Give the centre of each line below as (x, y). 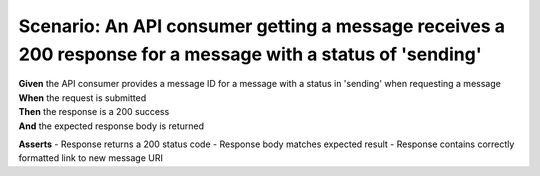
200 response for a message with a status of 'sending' (250, 54)
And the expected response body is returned (111, 126)
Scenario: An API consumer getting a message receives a (261, 26)
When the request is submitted (82, 97)
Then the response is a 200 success (94, 112)
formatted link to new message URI (91, 158)
